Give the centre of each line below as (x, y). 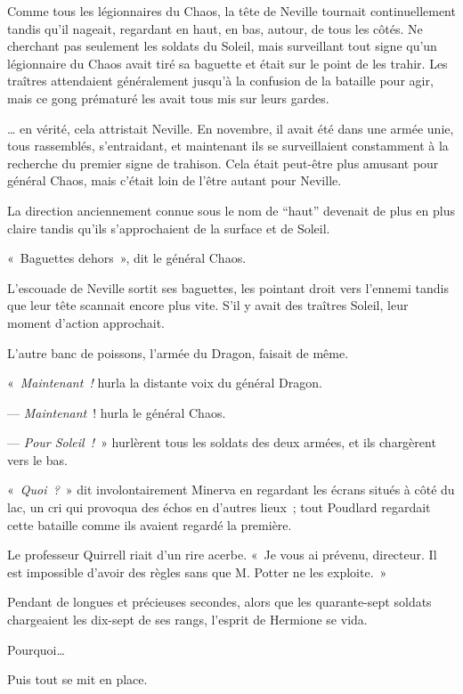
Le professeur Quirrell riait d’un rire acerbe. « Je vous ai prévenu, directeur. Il (222, 555)
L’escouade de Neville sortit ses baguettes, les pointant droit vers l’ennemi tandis (228, 287)
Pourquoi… (36, 649)
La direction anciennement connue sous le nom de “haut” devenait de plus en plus (231, 210)
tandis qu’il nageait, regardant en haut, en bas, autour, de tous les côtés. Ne (215, 28)
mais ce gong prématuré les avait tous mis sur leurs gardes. (168, 98)
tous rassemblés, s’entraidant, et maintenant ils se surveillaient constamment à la (228, 146)
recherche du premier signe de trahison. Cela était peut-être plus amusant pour (223, 163)
